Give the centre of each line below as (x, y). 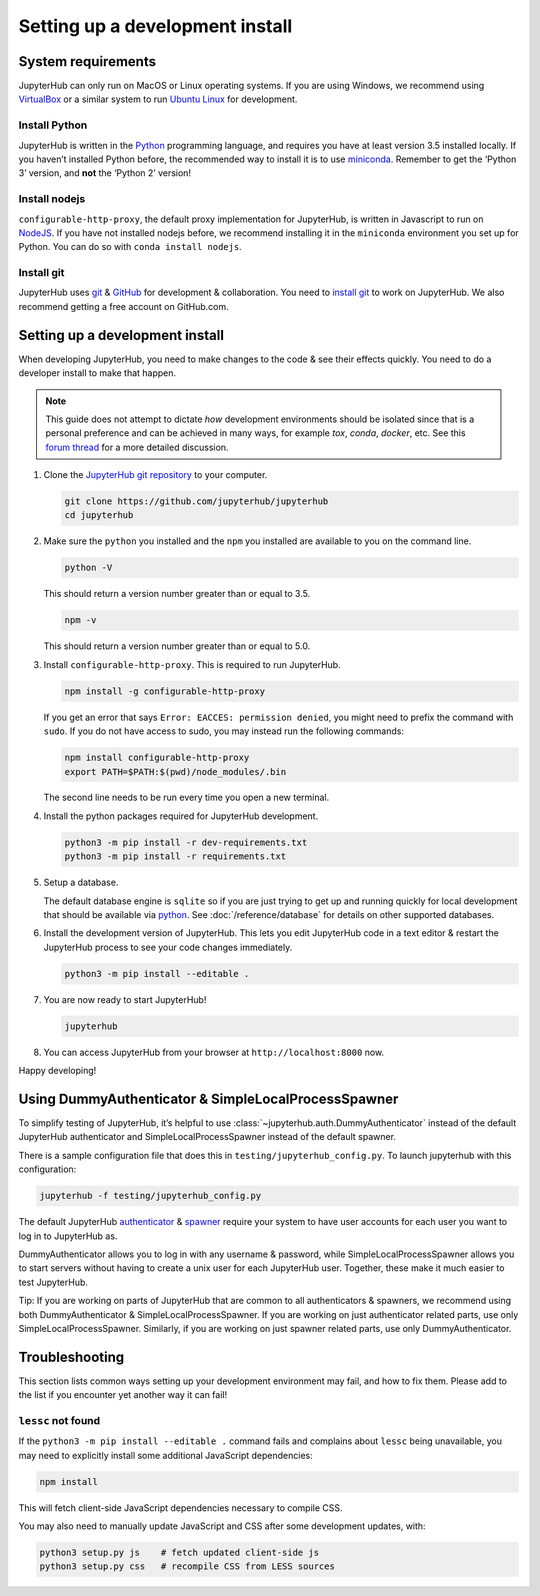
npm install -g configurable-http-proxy (164, 691)
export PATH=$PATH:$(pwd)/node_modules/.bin (175, 771)
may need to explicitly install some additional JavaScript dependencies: (166, 1455)
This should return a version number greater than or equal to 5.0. (177, 646)
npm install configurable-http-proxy (157, 758)
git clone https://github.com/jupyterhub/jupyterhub (196, 501)
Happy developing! (57, 1071)
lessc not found (59, 1420)
